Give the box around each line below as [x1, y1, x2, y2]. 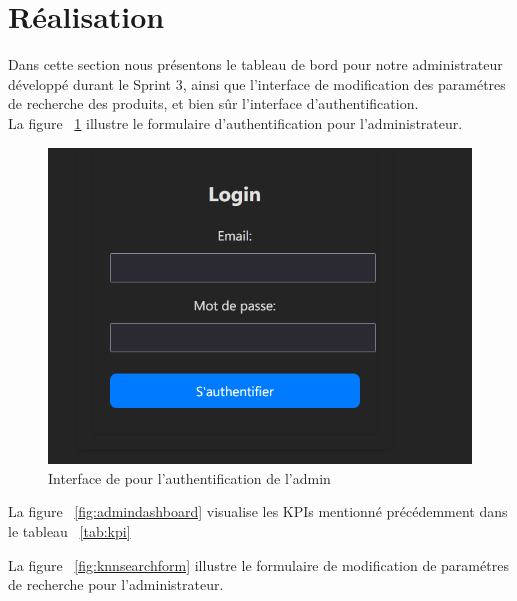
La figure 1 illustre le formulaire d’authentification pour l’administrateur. [8, 112, 463, 133]
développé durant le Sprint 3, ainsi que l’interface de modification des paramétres [8, 73, 506, 94]
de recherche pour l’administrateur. [8, 574, 224, 595]
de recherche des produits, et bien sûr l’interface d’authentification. [8, 93, 419, 114]
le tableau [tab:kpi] [8, 520, 131, 541]
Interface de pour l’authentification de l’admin [48, 467, 331, 488]
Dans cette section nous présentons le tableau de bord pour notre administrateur [8, 54, 503, 75]
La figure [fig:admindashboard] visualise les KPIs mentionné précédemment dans [8, 501, 508, 522]
